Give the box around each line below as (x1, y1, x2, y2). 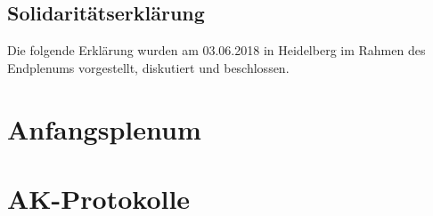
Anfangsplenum (7, 110, 201, 147)
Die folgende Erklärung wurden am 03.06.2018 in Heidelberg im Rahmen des (7, 41, 426, 60)
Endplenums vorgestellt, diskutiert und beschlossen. (7, 58, 290, 76)
